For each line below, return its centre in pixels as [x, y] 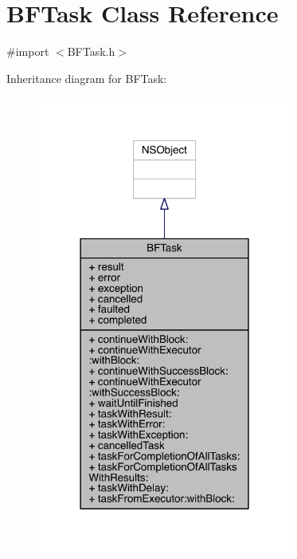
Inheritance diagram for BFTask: [87, 78]
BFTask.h [91, 51]
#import [28, 51]
